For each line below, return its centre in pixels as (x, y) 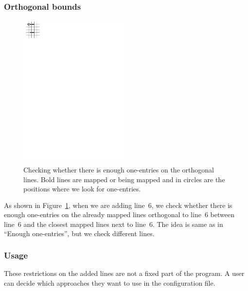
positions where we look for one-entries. (82, 189)
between (222, 214)
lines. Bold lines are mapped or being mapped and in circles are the (124, 179)
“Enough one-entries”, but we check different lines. (79, 233)
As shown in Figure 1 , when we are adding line (74, 205)
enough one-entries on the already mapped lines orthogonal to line (103, 214)
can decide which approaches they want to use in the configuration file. (110, 282)
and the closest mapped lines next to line (85, 224)
